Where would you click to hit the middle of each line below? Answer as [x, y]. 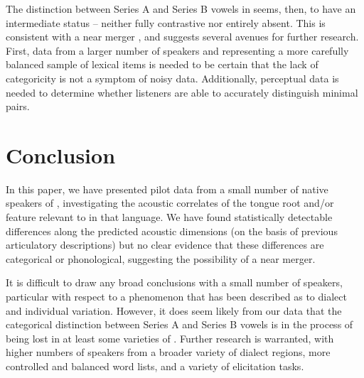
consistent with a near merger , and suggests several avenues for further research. [182, 37]
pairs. [18, 106]
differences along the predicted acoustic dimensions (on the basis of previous [172, 231]
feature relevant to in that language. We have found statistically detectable [169, 217]
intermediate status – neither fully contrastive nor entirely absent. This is [166, 22]
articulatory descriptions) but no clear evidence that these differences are [165, 245]
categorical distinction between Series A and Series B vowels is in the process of [180, 324]
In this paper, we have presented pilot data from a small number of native [167, 189]
